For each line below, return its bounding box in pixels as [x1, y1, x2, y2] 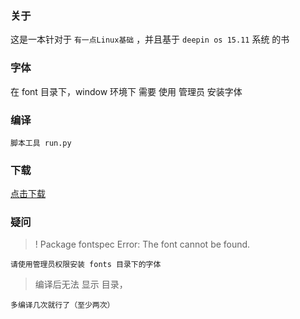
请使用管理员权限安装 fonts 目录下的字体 [10, 260, 162, 270]
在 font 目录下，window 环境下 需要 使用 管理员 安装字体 [10, 85, 243, 97]
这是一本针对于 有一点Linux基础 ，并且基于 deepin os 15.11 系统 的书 [10, 33, 290, 46]
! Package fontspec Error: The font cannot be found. [34, 238, 251, 251]
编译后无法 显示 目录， [34, 278, 128, 291]
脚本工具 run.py [10, 138, 72, 148]
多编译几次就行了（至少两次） [10, 300, 115, 311]
